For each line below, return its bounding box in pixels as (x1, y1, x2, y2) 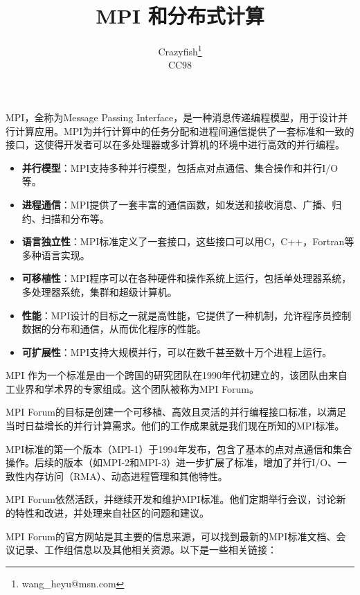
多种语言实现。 (21, 247, 90, 262)
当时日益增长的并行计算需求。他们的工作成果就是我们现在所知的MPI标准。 (6, 418, 345, 433)
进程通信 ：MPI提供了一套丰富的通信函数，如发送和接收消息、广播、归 (21, 197, 342, 211)
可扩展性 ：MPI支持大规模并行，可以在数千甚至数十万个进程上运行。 (21, 344, 332, 359)
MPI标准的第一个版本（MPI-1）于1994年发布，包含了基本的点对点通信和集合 (6, 441, 352, 456)
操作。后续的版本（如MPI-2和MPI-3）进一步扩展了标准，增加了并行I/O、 (6, 455, 338, 470)
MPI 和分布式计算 (96, 1, 264, 30)
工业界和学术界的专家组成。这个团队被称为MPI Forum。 (6, 381, 260, 396)
